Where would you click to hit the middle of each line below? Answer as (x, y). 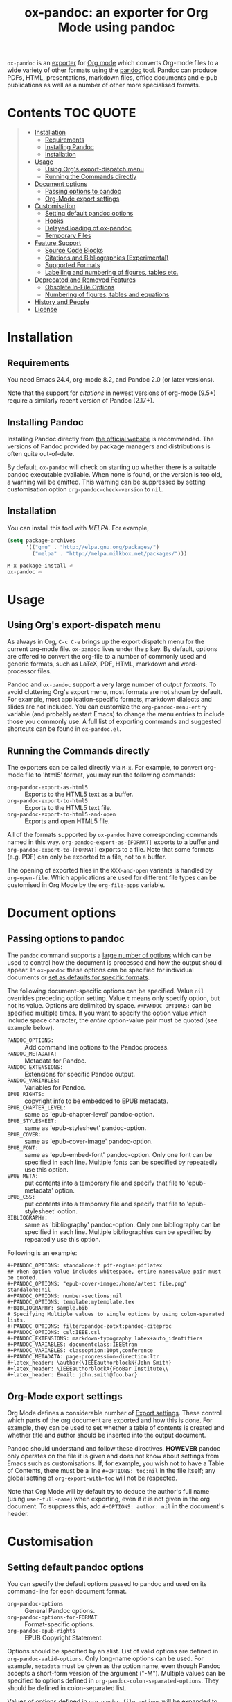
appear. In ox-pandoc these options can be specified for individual (100, 970)
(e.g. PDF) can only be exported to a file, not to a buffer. (87, 857)
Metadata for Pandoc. (55, 1061)
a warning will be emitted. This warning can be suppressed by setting (106, 482)
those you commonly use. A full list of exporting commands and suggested (114, 722)
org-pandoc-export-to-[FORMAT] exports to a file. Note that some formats (111, 850)
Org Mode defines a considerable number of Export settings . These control (114, 1413)
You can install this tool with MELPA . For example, (78, 528)
